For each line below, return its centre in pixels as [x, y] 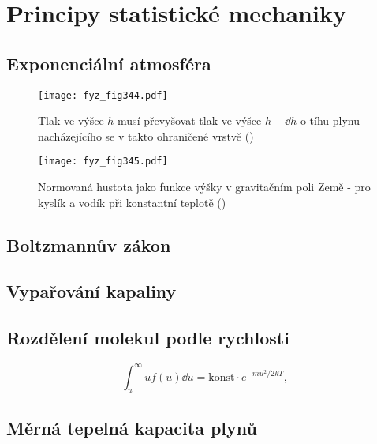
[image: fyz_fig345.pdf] [103, 162]
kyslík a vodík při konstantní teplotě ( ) [132, 202]
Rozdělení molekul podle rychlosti [148, 338]
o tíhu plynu [330, 120]
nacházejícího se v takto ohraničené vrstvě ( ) [146, 135]
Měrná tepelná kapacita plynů [132, 427]
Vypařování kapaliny [91, 291]
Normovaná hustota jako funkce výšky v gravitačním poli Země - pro [204, 187]
